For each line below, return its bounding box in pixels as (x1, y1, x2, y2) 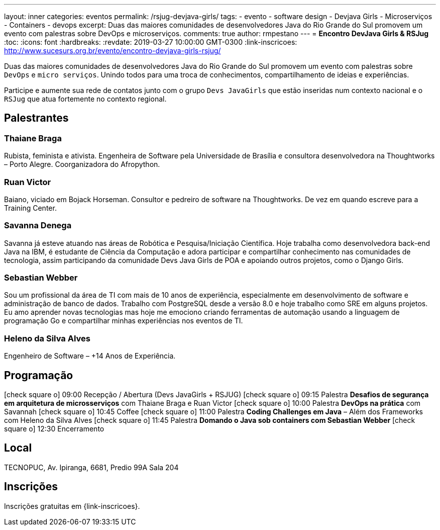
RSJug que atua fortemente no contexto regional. (4, 95, 167, 103)
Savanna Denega (4, 220, 72, 231)
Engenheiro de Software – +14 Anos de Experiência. (4, 351, 176, 361)
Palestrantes (4, 112, 69, 125)
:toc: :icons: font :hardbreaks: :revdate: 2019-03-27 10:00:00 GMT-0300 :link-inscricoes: (4, 38, 297, 46)
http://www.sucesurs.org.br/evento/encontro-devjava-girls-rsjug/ (4, 46, 221, 55)
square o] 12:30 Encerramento (4, 424, 104, 433)
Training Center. (4, 203, 57, 212)
